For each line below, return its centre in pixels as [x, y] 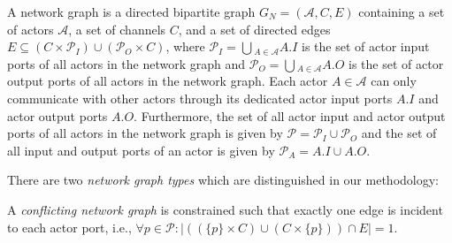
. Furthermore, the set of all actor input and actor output [290, 115]
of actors [31, 29]
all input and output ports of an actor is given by [141, 150]
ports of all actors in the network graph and [126, 63]
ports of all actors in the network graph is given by [145, 133]
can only [394, 81]
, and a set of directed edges [254, 29]
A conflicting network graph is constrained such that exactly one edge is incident [225, 209]
